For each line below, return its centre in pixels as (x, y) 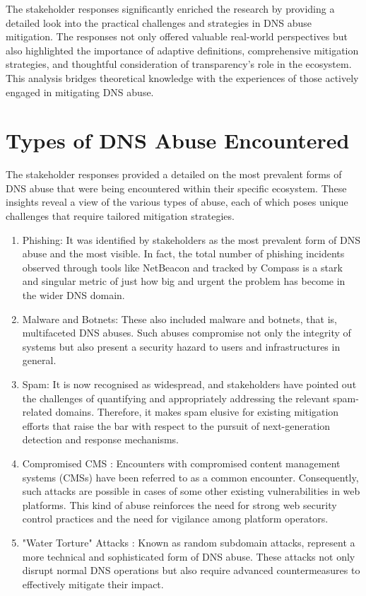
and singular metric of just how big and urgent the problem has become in (184, 281)
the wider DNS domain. (73, 295)
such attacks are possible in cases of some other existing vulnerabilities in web (191, 491)
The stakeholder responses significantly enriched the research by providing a (170, 8)
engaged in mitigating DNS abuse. (80, 92)
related (37, 412)
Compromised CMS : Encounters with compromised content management (181, 463)
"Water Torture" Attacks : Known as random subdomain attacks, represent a (189, 542)
